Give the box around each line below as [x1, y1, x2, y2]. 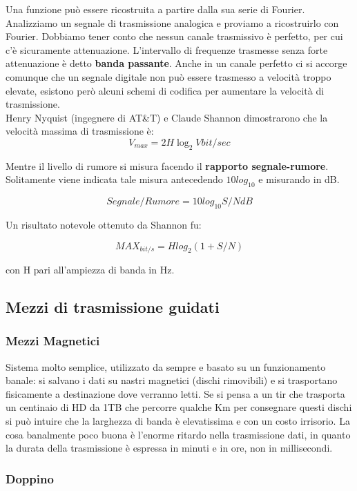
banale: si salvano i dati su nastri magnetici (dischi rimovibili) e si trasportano [6, 373, 338, 387]
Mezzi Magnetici [6, 332, 100, 349]
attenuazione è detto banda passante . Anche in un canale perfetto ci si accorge [6, 56, 347, 70]
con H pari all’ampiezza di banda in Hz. [6, 262, 175, 276]
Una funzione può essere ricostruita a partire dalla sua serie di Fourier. [6, 2, 305, 16]
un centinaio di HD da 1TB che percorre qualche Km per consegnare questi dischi [6, 400, 352, 414]
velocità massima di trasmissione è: [6, 124, 154, 138]
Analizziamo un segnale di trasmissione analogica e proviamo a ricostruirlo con [6, 15, 339, 30]
